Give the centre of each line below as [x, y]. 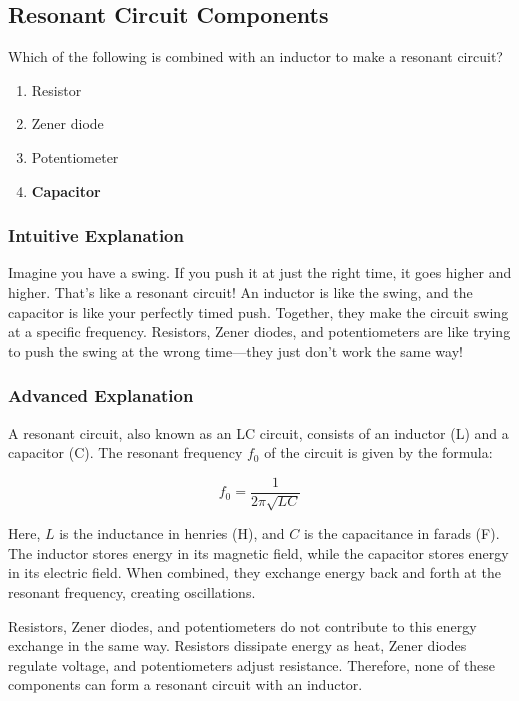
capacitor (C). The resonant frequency [125, 452]
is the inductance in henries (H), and [172, 533]
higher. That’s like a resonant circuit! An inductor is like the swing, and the [240, 291]
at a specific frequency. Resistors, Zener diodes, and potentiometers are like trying [259, 331]
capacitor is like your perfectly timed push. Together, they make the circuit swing [258, 311]
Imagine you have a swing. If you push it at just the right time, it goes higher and [260, 272]
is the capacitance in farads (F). [401, 533]
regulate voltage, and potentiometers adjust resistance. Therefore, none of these [252, 664]
